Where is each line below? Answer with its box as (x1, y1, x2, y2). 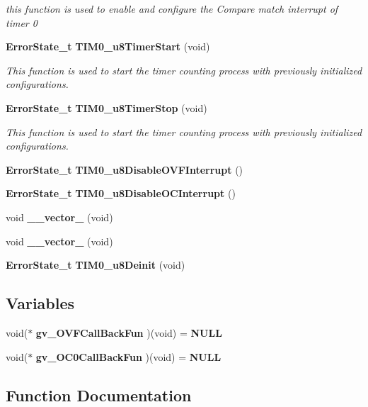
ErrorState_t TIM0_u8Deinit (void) (6, 257, 185, 272)
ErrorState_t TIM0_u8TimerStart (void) (6, 39, 210, 54)
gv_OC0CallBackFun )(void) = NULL (35, 349, 222, 364)
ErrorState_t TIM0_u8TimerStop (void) (6, 100, 207, 115)
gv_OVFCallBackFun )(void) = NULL (35, 325, 222, 340)
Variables (6, 292, 75, 314)
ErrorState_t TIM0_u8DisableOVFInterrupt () (6, 162, 243, 177)
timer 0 (6, 15, 38, 30)
